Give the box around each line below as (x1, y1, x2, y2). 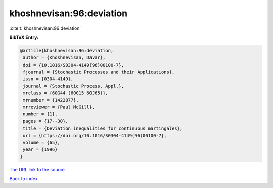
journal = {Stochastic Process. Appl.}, (23, 83, 124, 89)
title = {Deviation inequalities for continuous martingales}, (23, 126, 183, 131)
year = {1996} (23, 147, 58, 152)
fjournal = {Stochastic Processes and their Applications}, (23, 69, 175, 75)
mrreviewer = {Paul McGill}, (23, 104, 95, 110)
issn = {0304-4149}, (23, 76, 74, 82)
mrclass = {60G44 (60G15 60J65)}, (23, 90, 108, 96)
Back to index (9, 176, 38, 182)
